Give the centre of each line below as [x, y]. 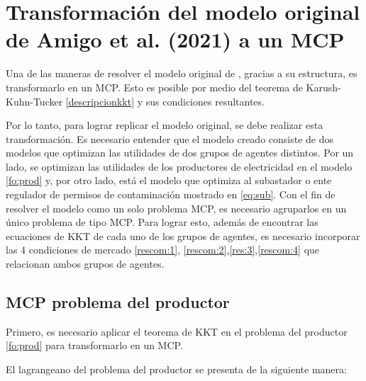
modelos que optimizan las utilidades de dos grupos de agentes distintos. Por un [180, 153]
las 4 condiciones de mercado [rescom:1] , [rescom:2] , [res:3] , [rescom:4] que [163, 250]
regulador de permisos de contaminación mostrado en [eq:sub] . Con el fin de [171, 194]
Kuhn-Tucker [34, 101]
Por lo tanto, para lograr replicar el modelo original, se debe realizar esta [165, 125]
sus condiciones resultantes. [205, 101]
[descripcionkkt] [100, 101]
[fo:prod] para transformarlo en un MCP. [94, 345]
